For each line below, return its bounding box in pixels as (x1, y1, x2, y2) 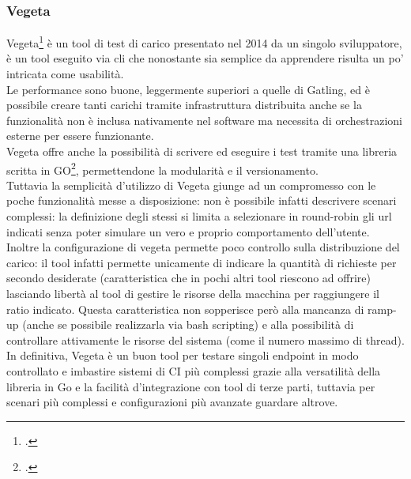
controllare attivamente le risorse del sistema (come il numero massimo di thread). (6, 331, 405, 348)
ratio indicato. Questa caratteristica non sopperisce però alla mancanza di (6, 300, 364, 317)
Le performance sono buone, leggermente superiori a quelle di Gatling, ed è (6, 81, 370, 97)
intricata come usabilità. (6, 66, 124, 82)
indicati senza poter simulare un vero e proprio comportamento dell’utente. (6, 223, 370, 239)
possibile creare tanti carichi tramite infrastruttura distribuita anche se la (6, 96, 362, 113)
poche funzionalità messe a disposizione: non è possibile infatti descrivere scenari (6, 192, 397, 209)
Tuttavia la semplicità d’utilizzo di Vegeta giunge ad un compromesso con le (6, 176, 376, 193)
